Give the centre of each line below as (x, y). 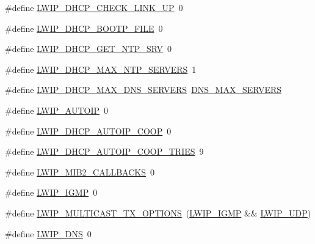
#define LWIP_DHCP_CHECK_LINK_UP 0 (94, 7)
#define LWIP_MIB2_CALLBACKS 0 (80, 172)
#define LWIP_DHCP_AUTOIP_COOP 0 (88, 131)
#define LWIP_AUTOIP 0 (56, 110)
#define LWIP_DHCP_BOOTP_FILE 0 (84, 28)
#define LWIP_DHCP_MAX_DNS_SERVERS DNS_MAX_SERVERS (143, 90)
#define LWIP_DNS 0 (48, 233)
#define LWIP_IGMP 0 (51, 192)
